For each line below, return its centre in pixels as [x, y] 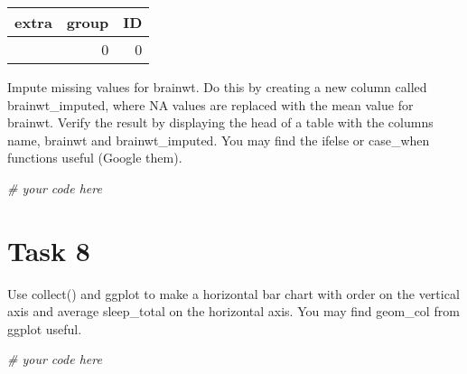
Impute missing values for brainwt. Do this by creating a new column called [217, 87]
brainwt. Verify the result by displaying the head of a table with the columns [220, 122]
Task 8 [49, 250]
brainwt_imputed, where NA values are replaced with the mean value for [210, 104]
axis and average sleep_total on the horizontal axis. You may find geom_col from [233, 311]
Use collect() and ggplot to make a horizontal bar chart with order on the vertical [233, 293]
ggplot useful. [45, 328]
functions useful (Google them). [95, 158]
